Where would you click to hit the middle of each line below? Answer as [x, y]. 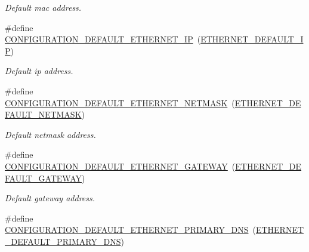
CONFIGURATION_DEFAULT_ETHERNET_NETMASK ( [120, 102]
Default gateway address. [50, 198]
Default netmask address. [50, 134]
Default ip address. [39, 71]
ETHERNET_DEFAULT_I [252, 39]
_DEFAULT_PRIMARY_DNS [63, 241]
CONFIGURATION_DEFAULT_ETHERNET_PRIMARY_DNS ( [130, 230]
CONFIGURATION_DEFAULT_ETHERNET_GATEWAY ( [120, 166]
